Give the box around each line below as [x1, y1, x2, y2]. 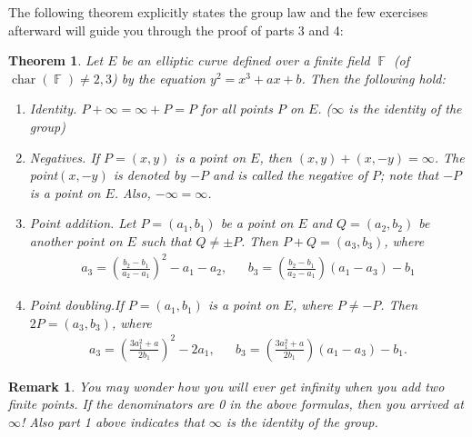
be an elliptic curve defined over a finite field [121, 51, 370, 70]
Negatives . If [29, 147, 100, 166]
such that [140, 231, 192, 250]
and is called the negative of [213, 165, 368, 184]
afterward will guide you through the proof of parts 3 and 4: [8, 20, 344, 39]
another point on [29, 231, 123, 250]
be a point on [220, 214, 294, 233]
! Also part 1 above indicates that [21, 412, 205, 431]
